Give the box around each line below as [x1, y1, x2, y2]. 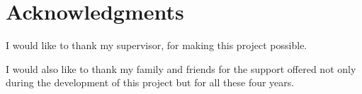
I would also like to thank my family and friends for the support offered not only [6, 61, 356, 76]
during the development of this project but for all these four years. [6, 75, 295, 90]
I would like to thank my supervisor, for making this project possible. [6, 38, 307, 53]
